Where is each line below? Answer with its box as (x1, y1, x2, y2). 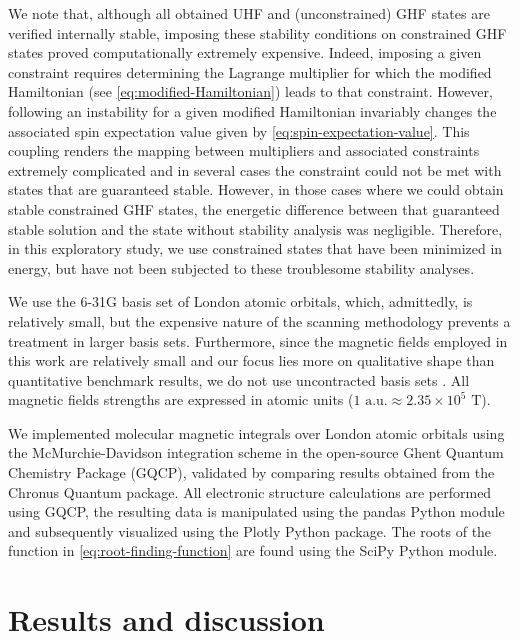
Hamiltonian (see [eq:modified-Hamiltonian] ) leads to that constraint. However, (8, 81, 493, 102)
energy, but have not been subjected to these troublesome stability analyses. (8, 257, 475, 278)
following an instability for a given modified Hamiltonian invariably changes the (8, 100, 497, 121)
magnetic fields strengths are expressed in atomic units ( (8, 389, 354, 410)
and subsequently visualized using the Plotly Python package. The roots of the (8, 520, 492, 541)
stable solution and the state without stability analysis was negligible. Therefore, (8, 218, 503, 239)
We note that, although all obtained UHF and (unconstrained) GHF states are (8, 3, 490, 23)
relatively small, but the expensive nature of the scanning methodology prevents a (8, 310, 511, 331)
